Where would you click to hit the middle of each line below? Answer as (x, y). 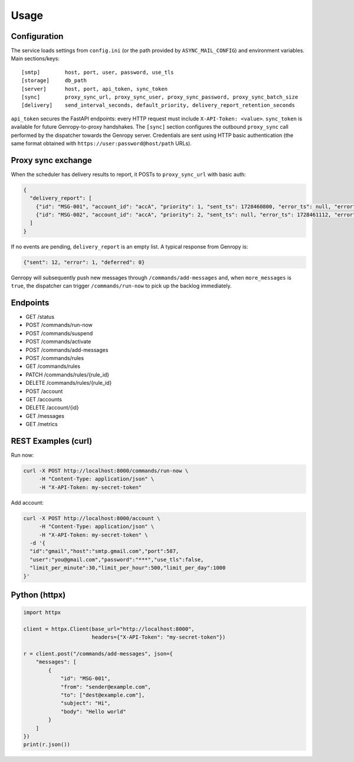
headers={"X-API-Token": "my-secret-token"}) (159, 637)
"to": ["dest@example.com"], (103, 695)
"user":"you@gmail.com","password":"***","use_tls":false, (117, 560)
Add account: (27, 502)
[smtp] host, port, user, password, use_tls (98, 72)
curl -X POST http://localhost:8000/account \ (92, 518)
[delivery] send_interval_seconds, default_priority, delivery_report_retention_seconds (158, 105)
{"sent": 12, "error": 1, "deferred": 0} (84, 262)
